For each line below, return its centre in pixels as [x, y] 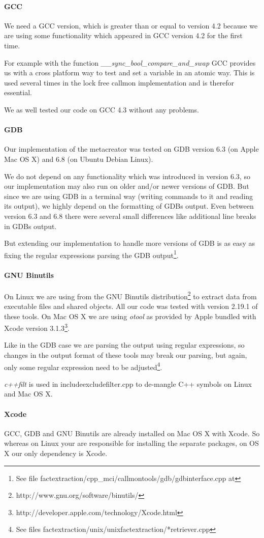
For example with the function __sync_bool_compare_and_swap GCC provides [130, 62]
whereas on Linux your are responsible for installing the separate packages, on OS [131, 443]
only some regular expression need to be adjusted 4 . [83, 366]
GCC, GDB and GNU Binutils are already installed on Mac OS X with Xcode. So [132, 433]
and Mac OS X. [28, 394]
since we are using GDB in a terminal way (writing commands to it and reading [129, 196]
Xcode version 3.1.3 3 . [37, 327]
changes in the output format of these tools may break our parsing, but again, [126, 355]
